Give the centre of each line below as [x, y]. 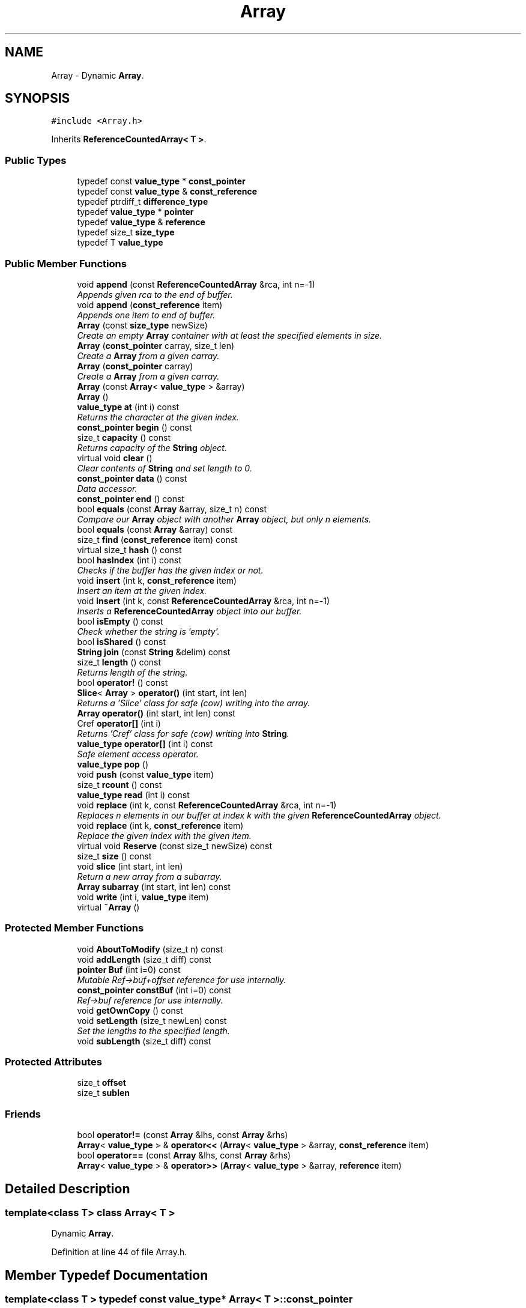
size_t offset [101, 1083]
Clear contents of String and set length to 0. [165, 468]
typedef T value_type [120, 243]
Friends [23, 1114]
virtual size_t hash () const [129, 550]
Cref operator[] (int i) [119, 723]
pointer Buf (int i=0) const [129, 969]
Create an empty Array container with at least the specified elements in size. [230, 335]
